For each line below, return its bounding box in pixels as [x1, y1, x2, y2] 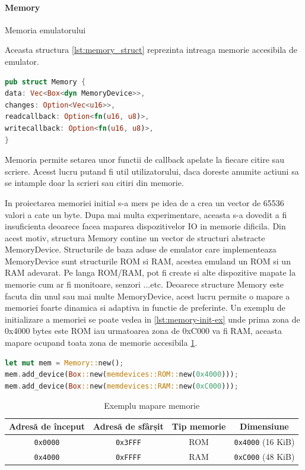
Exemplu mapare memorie [104, 399, 200, 412]
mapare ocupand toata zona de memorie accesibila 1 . [5, 336, 198, 349]
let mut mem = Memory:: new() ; [5, 358, 124, 367]
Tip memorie [171, 420, 226, 433]
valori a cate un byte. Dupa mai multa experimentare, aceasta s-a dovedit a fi [5, 208, 287, 220]
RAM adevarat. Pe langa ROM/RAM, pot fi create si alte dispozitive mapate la [5, 266, 296, 279]
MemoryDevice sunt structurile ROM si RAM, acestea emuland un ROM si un [5, 254, 291, 267]
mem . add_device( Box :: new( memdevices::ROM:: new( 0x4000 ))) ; [5, 370, 239, 379]
